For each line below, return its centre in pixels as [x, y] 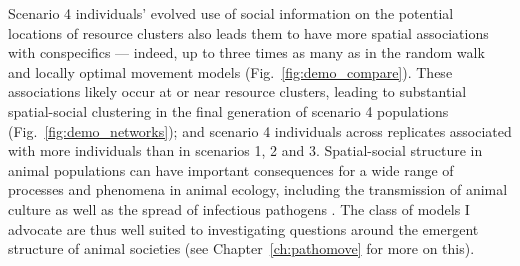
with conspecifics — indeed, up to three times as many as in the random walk [246, 52]
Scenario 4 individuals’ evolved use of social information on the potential [231, 13]
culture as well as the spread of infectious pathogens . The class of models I [239, 208]
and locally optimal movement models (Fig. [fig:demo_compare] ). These [230, 71]
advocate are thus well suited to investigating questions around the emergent [243, 228]
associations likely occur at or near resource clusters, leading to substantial [237, 91]
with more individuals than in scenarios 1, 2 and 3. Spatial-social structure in [245, 150]
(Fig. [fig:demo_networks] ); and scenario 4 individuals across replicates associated [260, 130]
